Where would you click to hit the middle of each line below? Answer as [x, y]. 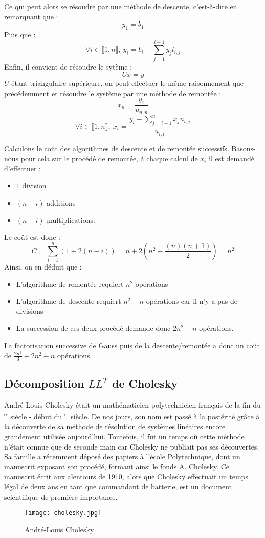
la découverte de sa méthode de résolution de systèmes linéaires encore [115, 426]
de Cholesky [145, 383]
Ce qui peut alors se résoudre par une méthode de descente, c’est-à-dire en [121, 6]
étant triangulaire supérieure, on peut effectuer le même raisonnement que [128, 83]
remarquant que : [31, 16]
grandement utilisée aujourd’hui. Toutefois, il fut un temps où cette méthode [124, 436]
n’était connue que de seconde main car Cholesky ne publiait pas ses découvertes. [132, 446]
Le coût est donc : [32, 237]
